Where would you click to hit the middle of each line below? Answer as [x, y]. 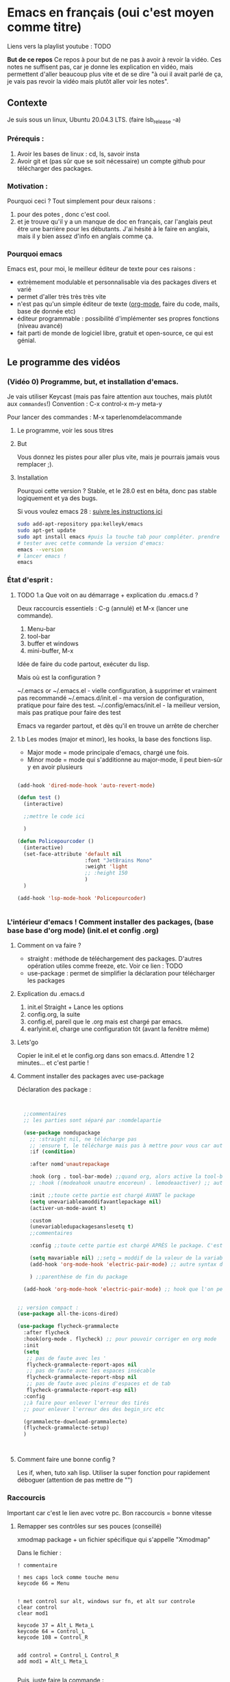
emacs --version [40, 549]
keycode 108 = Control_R [52, 1637]
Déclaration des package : [54, 1089]
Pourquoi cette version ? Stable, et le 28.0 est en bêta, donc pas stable [117, 491]
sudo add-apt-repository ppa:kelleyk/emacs [80, 524]
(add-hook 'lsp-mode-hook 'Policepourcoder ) [81, 898]
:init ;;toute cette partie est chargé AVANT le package [113, 1195]
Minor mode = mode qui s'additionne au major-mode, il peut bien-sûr [125, 759]
